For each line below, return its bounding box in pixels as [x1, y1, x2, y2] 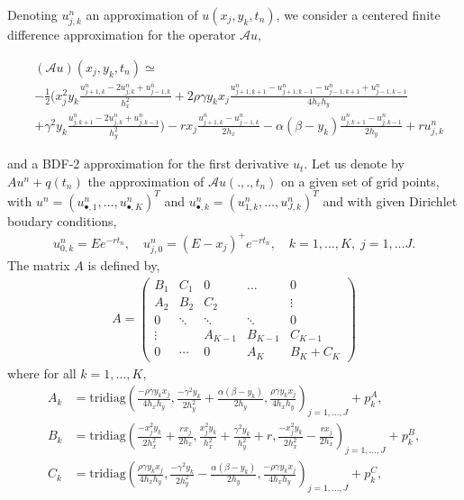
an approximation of [86, 5, 198, 23]
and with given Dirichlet [323, 191, 458, 210]
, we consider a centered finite [276, 5, 441, 23]
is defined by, [87, 256, 160, 275]
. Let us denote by [304, 154, 405, 173]
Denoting [7, 5, 58, 23]
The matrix [7, 256, 70, 275]
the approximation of [87, 171, 205, 190]
